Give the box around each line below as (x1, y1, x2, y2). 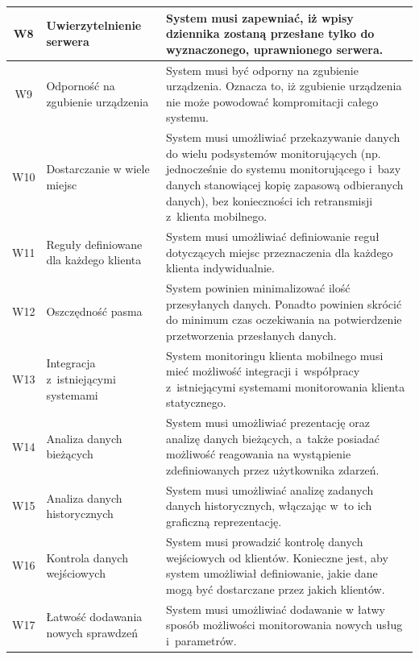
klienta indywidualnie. (165, 259, 275, 276)
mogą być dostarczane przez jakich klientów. (165, 580, 385, 597)
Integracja (46, 354, 96, 371)
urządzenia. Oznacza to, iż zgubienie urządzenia (165, 77, 402, 94)
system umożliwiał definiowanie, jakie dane (165, 565, 378, 582)
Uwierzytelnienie (46, 17, 142, 34)
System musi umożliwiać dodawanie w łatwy (165, 600, 385, 617)
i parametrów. (165, 632, 237, 649)
